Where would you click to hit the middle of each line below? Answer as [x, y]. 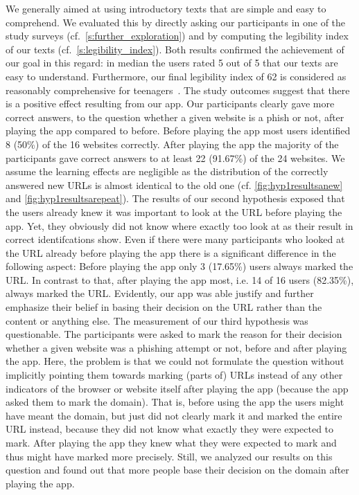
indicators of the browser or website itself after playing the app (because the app [177, 388]
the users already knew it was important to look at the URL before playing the [174, 211]
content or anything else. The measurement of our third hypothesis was [157, 320]
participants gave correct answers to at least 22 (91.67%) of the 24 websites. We [175, 157]
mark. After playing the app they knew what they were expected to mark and [171, 442]
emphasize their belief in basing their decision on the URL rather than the [164, 307]
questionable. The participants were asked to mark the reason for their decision [174, 334]
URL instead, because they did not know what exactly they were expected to [170, 429]
